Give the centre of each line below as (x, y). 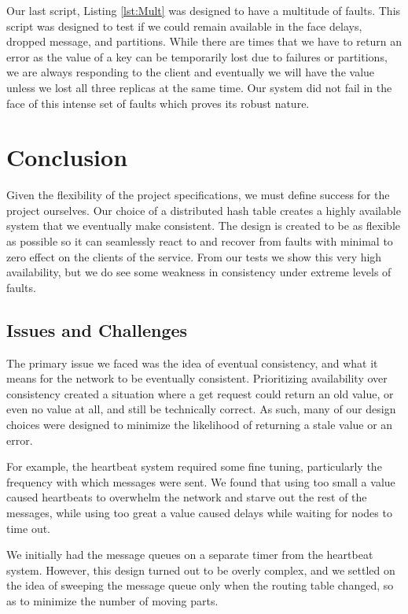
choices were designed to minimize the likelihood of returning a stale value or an (200, 425)
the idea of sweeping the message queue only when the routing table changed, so (200, 585)
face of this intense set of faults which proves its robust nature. (158, 103)
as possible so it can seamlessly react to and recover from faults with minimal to (200, 241)
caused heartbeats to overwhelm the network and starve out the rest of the (187, 497)
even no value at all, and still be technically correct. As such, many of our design (201, 409)
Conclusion (67, 157)
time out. (28, 528)
